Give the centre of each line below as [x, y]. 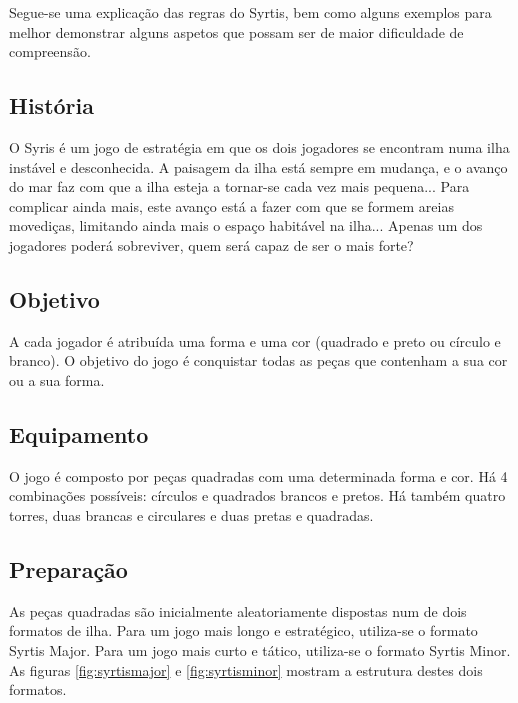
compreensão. [50, 51]
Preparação [68, 568]
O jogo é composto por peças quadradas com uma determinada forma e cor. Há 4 [258, 475]
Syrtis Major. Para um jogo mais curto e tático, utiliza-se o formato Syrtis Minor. [260, 649]
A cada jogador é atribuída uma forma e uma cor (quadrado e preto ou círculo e [255, 340]
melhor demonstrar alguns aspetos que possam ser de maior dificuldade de [236, 31]
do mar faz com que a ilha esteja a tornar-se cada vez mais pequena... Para [239, 186]
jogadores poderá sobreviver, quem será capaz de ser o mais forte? [211, 244]
